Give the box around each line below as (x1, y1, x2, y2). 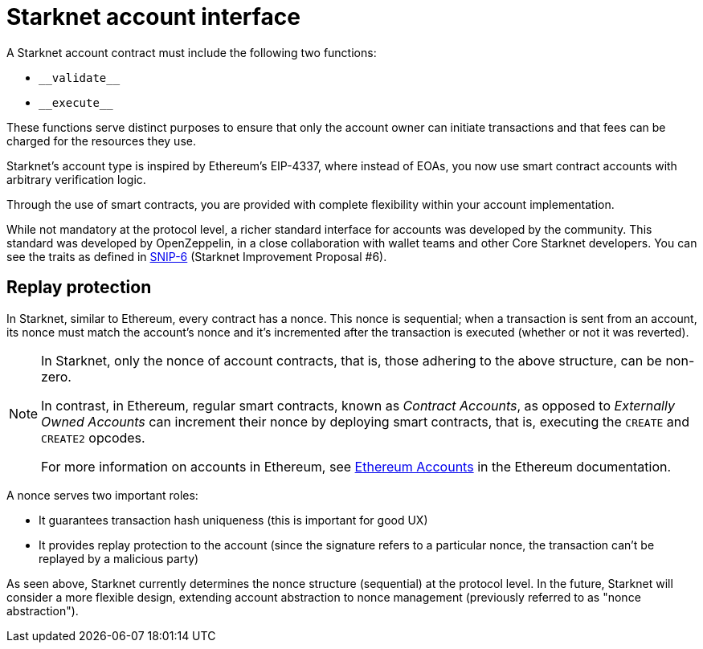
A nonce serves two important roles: (6, 488, 198, 502)
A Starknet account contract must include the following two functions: (6, 45, 377, 59)
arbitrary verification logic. (6, 172, 146, 186)
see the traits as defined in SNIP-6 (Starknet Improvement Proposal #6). (6, 249, 387, 263)
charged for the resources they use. (6, 133, 196, 148)
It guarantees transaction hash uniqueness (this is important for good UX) (39, 512, 428, 527)
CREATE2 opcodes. (41, 429, 145, 446)
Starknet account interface (6, 3, 300, 31)
